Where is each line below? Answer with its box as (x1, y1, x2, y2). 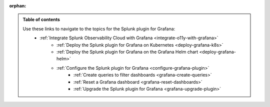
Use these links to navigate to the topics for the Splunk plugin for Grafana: (22, 25, 175, 32)
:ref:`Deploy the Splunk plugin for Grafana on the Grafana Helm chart (56, 49, 198, 55)
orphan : (9, 3, 26, 8)
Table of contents (22, 16, 60, 22)
